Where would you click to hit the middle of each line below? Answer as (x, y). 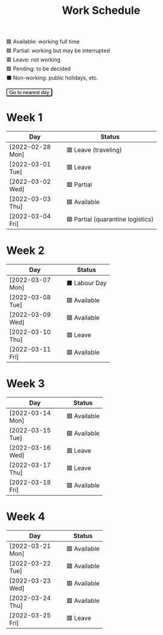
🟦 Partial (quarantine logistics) (110, 219)
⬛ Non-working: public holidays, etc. (52, 78)
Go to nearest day (29, 93)
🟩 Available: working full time (43, 42)
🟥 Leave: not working (33, 60)
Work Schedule (101, 11)
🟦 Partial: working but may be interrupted (58, 51)
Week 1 (24, 118)
